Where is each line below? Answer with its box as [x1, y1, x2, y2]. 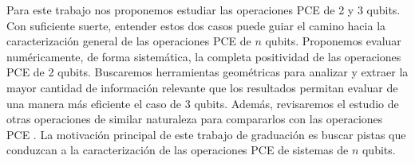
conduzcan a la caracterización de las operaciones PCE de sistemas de [6, 142, 349, 158]
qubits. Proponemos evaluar [265, 33, 401, 49]
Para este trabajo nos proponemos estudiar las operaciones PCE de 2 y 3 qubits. [6, 2, 401, 17]
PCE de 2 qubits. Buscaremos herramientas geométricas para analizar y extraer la [6, 64, 409, 80]
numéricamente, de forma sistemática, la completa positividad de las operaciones [6, 48, 401, 64]
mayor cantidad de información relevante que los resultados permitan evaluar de [6, 79, 398, 95]
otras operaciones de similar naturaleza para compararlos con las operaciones [6, 111, 383, 127]
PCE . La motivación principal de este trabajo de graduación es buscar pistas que [6, 126, 406, 142]
